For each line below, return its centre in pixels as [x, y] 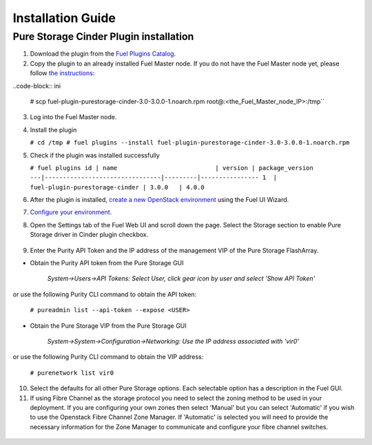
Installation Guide [64, 18]
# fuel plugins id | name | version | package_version [172, 168]
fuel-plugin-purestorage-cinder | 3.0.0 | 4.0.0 [117, 187]
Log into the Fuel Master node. [73, 117]
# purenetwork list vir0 [72, 373]
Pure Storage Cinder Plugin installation [103, 37]
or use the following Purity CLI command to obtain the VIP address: [108, 357]
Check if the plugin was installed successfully [95, 155]
